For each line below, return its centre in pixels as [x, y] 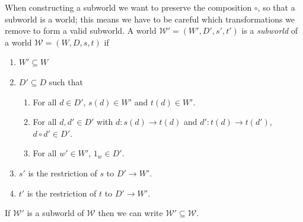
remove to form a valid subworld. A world [81, 30]
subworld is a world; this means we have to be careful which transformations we [150, 19]
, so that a [276, 7]
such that [66, 81]
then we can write [130, 213]
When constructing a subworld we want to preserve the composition [128, 7]
